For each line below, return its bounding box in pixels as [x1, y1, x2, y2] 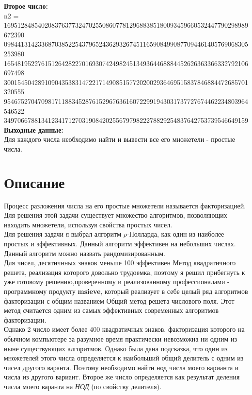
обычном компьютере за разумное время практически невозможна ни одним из [4, 333, 237, 343]
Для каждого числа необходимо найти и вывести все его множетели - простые [4, 134, 235, 144]
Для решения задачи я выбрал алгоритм [4, 229, 122, 239]
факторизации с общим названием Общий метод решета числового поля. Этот [4, 295, 235, 306]
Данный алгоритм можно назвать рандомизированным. [4, 248, 165, 258]
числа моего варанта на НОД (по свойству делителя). [4, 381, 162, 391]
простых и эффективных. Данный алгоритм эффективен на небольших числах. [4, 239, 236, 248]
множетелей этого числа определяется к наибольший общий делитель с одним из [4, 353, 244, 363]
